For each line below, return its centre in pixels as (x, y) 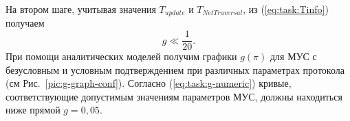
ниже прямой (33, 110)
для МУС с (293, 56)
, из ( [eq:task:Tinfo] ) (286, 9)
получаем (25, 23)
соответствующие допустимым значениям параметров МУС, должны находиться (174, 96)
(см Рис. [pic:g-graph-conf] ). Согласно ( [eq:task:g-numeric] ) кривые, (149, 83)
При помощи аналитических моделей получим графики (121, 56)
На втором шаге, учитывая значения (81, 9)
